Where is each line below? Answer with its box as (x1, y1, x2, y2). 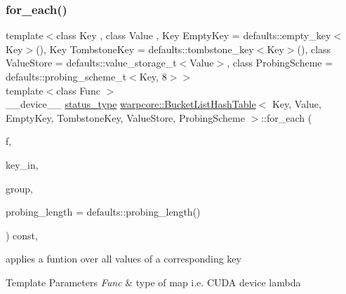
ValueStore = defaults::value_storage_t (6, 55, 177, 70)
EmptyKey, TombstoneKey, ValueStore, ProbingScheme (6, 110, 245, 125)
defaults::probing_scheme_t (6, 69, 127, 83)
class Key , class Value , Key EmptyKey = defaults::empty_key (56, 28, 331, 43)
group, (6, 181, 33, 195)
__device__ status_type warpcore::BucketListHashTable (6, 97, 256, 111)
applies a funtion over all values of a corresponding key (6, 251, 241, 266)
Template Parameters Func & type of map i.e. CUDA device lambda (6, 274, 301, 289)
